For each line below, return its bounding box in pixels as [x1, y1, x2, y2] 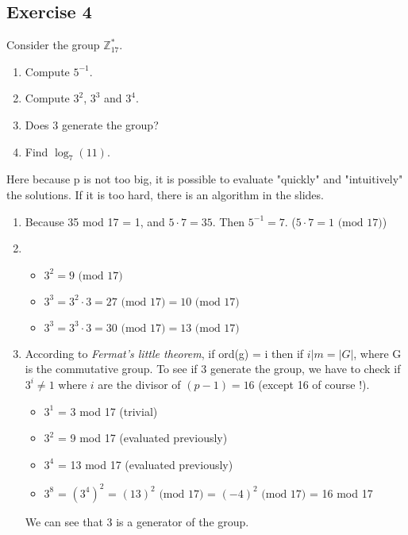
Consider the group [6, 37, 100, 53]
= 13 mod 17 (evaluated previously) [57, 456, 233, 472]
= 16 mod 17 [309, 484, 373, 501]
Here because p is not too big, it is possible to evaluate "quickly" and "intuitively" [6, 171, 403, 187]
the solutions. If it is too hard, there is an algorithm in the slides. [6, 186, 324, 202]
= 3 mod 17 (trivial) [57, 402, 158, 419]
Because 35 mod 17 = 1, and [25, 213, 165, 229]
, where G [353, 344, 402, 361]
